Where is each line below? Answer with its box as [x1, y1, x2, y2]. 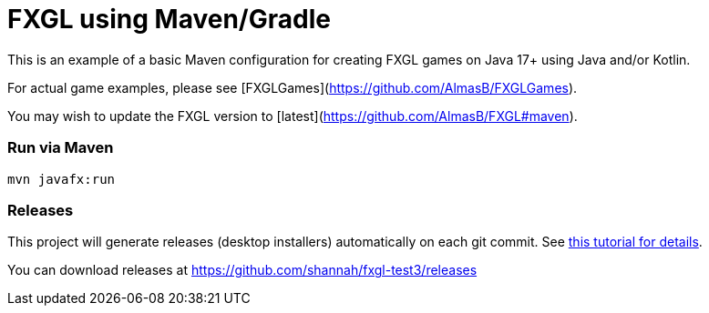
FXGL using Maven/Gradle [7, 4, 331, 35]
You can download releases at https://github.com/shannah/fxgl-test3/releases [7, 262, 478, 278]
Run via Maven [7, 138, 114, 157]
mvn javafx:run [7, 171, 116, 187]
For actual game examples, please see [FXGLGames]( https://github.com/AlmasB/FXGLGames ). [7, 79, 578, 96]
